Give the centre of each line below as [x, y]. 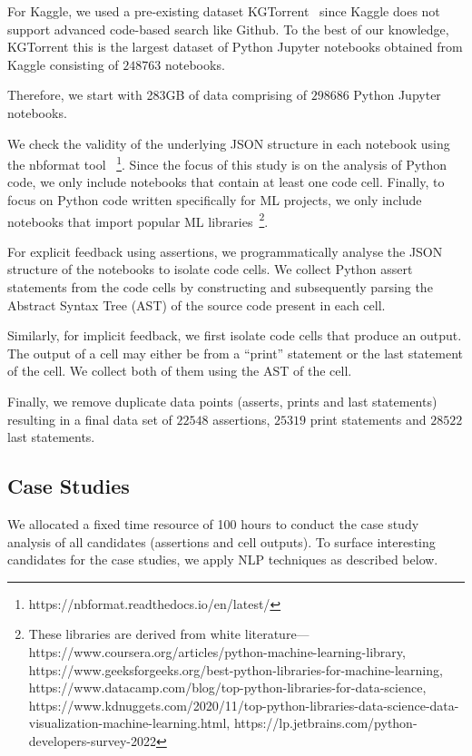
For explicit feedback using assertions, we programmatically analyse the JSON [225, 251]
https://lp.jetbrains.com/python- [325, 723]
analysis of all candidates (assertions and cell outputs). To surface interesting [221, 541]
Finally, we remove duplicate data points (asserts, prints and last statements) [222, 401]
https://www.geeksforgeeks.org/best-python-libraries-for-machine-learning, [236, 669]
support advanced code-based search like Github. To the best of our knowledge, [228, 29]
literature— [277, 634]
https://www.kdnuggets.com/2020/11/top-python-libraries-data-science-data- [244, 705]
